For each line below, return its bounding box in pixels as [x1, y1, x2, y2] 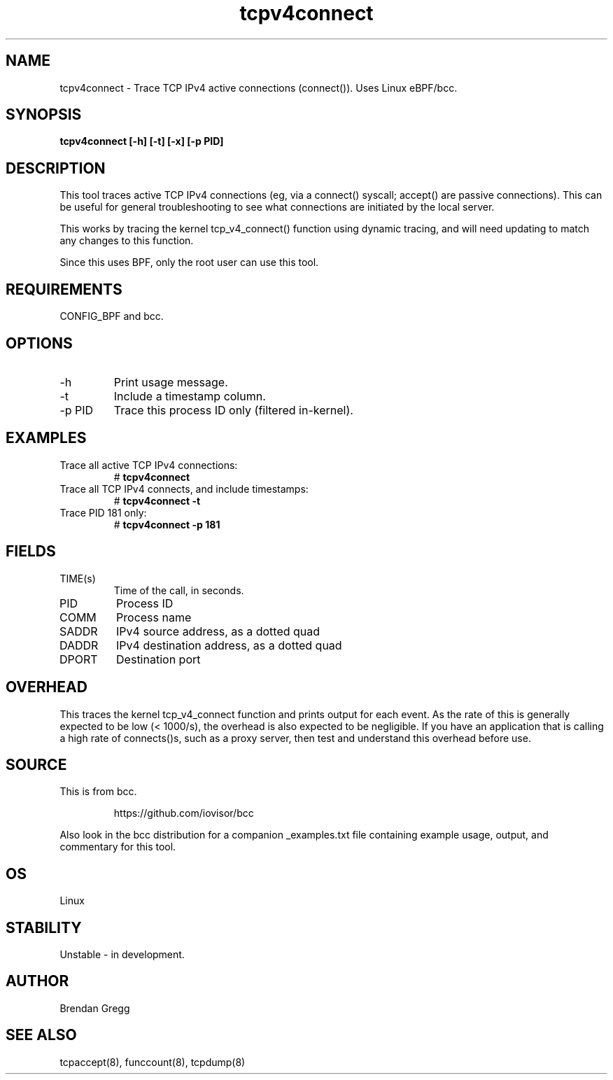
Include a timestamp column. [113, 388, 266, 403]
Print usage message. [113, 374, 228, 389]
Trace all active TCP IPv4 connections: [59, 458, 238, 471]
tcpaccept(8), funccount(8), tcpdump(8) [59, 1056, 246, 1068]
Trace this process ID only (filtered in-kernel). [113, 402, 353, 417]
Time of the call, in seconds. [113, 584, 244, 596]
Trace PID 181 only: [59, 506, 147, 519]
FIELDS [6, 542, 56, 561]
